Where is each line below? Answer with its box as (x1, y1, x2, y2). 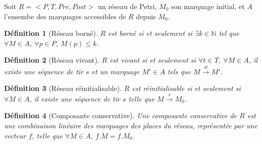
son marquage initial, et (171, 1, 245, 11)
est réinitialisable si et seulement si (132, 83, 241, 93)
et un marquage (91, 66, 140, 76)
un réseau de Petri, (98, 1, 157, 11)
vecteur (4, 130, 26, 140)
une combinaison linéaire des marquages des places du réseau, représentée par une (4, 120, 257, 130)
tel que (218, 28, 239, 38)
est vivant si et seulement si (109, 55, 196, 65)
